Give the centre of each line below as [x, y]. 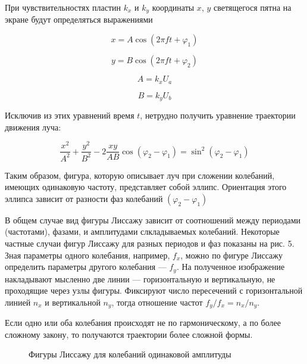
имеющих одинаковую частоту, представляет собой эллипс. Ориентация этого [146, 187]
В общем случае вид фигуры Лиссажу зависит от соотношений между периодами [153, 220]
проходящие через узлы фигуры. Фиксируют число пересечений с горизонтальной [154, 290]
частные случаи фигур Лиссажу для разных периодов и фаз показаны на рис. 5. [150, 243]
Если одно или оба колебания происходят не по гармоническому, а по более [143, 323]
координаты [173, 7]
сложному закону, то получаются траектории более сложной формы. [129, 334]
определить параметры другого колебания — [86, 267]
